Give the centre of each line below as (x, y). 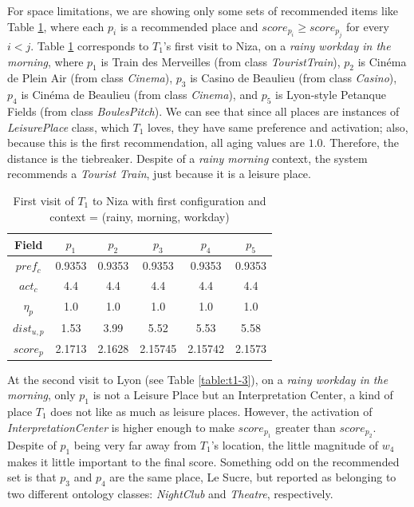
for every (368, 26)
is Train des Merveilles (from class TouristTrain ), (221, 61)
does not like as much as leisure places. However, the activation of (211, 411)
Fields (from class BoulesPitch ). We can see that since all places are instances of (203, 111)
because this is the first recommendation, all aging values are (156, 143)
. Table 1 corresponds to (90, 46)
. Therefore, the (361, 143)
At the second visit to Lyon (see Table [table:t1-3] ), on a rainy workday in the (198, 379)
